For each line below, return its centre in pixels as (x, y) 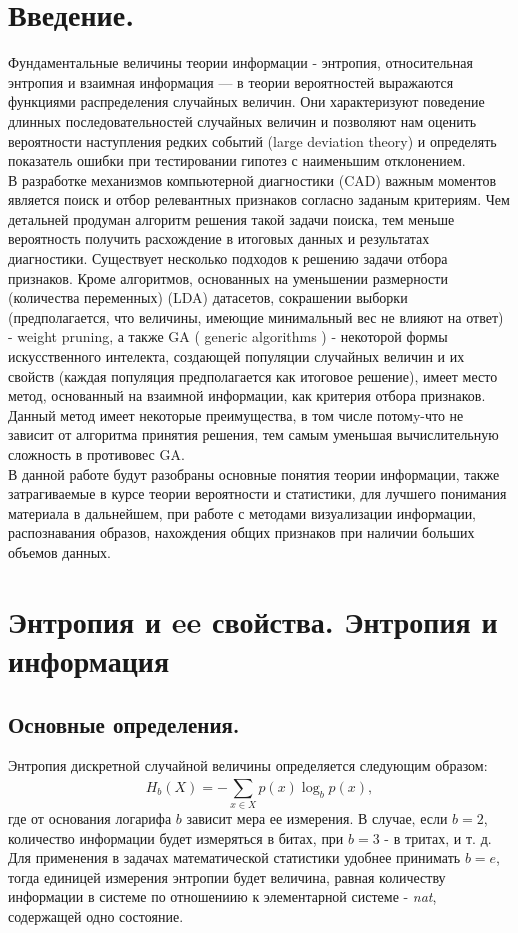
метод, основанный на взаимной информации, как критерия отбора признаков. (247, 395)
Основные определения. (124, 723)
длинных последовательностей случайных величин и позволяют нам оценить (242, 120)
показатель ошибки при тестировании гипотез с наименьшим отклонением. (237, 160)
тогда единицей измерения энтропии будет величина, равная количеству (227, 876)
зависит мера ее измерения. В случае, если (317, 818)
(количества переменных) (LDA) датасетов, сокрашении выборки (208, 297)
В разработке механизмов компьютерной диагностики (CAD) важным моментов (252, 179)
